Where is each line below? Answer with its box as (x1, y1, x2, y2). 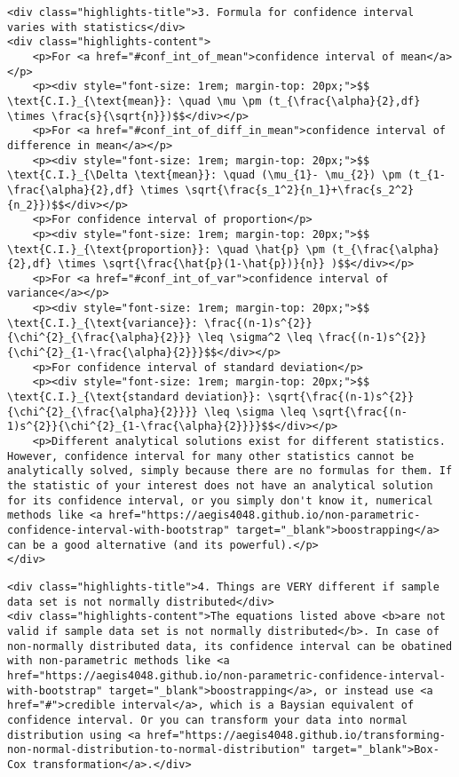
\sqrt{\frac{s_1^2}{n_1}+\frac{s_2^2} (185, 183, 415, 196)
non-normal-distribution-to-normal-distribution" (7, 743, 306, 757)
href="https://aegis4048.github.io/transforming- (146, 728, 446, 741)
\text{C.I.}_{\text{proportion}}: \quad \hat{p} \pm (7, 242, 325, 256)
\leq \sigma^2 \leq (197, 331, 313, 345)
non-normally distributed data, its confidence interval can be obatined (7, 639, 453, 653)
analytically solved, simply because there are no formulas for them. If (7, 464, 453, 478)
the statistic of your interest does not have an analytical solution (7, 480, 433, 492)
